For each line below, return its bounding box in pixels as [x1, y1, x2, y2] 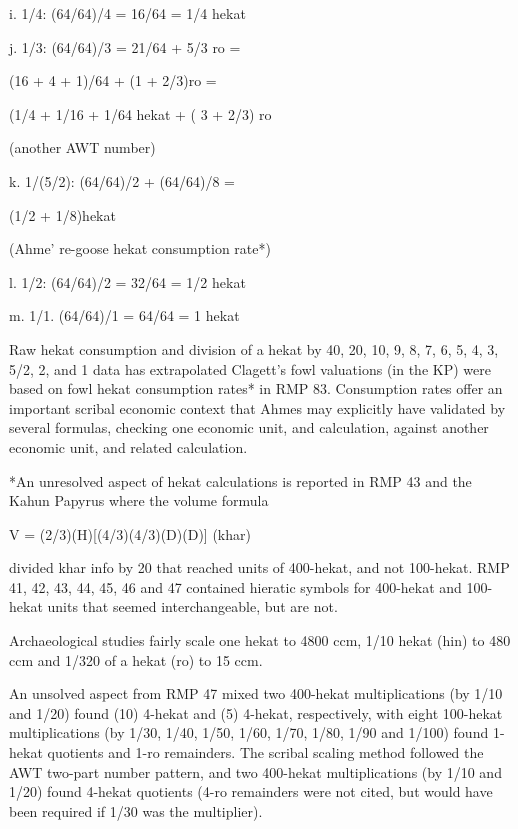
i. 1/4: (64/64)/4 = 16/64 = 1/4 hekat [9, 3, 246, 23]
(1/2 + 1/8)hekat [9, 204, 116, 225]
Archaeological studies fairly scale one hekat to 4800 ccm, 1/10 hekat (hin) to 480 [9, 630, 511, 651]
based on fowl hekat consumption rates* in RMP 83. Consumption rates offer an [9, 378, 503, 399]
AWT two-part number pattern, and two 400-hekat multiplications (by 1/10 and [9, 761, 502, 782]
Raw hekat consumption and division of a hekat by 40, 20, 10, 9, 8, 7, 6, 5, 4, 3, [9, 338, 499, 359]
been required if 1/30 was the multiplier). [9, 800, 263, 821]
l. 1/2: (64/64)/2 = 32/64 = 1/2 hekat [9, 271, 246, 292]
